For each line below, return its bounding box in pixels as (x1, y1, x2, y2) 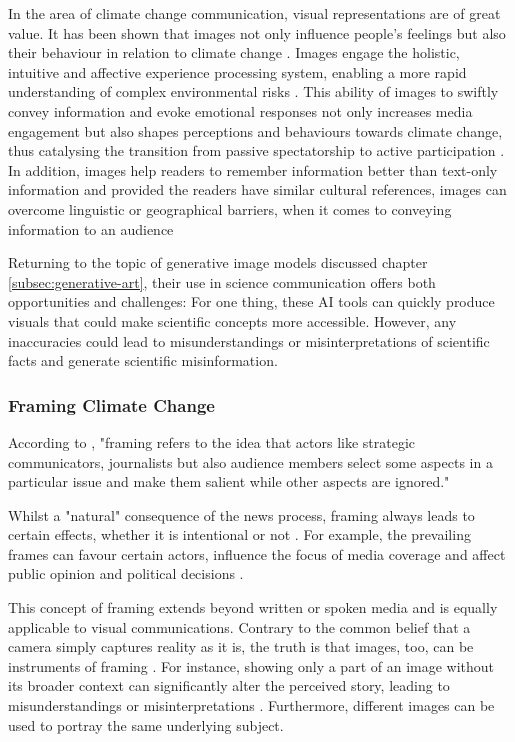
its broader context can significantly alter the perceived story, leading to (8, 675, 450, 696)
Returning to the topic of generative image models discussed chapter (8, 252, 428, 273)
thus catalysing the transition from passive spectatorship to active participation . (8, 140, 505, 161)
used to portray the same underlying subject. (8, 714, 284, 735)
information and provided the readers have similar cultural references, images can (8, 179, 507, 200)
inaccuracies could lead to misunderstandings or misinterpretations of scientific (8, 330, 490, 351)
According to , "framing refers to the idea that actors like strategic (8, 431, 416, 452)
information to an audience (8, 218, 174, 239)
